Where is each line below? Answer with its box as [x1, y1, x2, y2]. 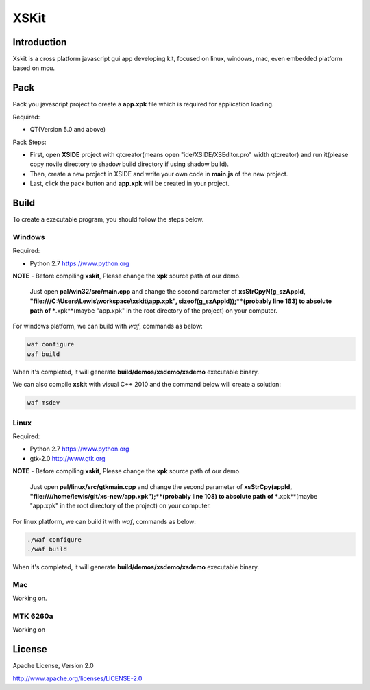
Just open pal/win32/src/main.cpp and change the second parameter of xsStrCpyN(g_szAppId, [29, 287, 306, 296]
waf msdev [27, 398, 60, 407]
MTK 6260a [12, 611, 53, 621]
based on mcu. [12, 64, 55, 72]
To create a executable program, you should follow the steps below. [12, 215, 204, 223]
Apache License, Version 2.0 [12, 662, 94, 670]
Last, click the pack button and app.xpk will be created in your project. [29, 179, 230, 188]
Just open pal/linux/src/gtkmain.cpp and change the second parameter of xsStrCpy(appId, [29, 482, 293, 490]
